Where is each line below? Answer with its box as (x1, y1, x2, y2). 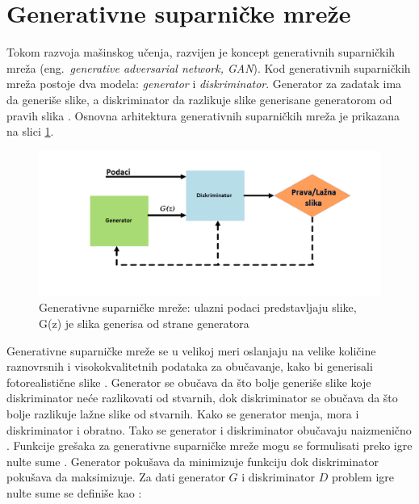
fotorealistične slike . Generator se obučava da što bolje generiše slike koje (6, 373, 371, 390)
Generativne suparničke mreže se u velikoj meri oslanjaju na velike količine (6, 342, 376, 359)
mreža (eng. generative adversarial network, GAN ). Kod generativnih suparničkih (6, 59, 411, 76)
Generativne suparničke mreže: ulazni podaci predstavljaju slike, (39, 299, 357, 316)
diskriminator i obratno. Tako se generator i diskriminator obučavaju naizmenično (6, 421, 412, 438)
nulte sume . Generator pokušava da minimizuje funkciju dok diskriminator (6, 452, 379, 469)
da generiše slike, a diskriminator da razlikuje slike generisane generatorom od (6, 90, 392, 107)
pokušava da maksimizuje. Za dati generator (6, 468, 225, 485)
